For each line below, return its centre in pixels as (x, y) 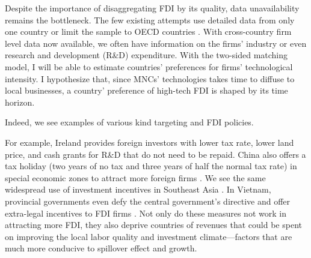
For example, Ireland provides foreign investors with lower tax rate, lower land (149, 142)
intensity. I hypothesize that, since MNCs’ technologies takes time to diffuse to (150, 78)
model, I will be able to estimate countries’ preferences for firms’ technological (149, 66)
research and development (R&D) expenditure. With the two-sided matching (146, 55)
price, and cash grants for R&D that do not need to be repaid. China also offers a (155, 154)
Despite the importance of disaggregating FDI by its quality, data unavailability (152, 8)
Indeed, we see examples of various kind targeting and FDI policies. (129, 122)
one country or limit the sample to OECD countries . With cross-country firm (148, 31)
